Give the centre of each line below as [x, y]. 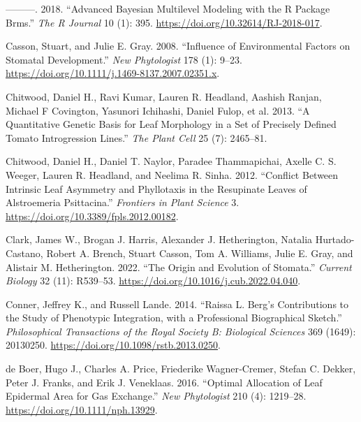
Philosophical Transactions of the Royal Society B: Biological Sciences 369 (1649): [181, 331]
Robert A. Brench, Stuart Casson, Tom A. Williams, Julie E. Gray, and [200, 253]
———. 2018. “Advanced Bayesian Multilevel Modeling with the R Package [168, 8]
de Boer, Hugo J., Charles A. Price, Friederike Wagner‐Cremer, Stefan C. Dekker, [181, 369]
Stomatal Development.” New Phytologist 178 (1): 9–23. [124, 59]
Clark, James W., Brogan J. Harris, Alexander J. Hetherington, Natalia [159, 239]
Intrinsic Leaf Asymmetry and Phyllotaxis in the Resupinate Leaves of [156, 188]
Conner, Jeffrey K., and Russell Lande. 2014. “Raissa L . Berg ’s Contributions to [177, 304]
